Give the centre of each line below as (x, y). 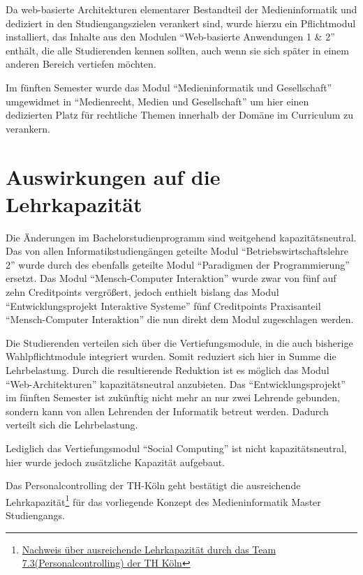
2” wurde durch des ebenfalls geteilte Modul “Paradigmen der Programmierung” (178, 264)
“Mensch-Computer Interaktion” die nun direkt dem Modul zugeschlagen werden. (180, 319)
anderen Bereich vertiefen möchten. (81, 64)
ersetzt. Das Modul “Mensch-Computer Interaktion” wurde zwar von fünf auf (171, 278)
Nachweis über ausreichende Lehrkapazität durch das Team (149, 549)
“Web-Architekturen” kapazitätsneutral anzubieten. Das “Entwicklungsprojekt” (176, 383)
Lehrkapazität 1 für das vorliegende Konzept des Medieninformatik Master (163, 500)
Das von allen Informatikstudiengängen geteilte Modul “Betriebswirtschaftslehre (177, 251)
